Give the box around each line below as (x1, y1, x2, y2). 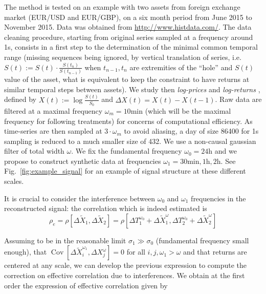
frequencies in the (191, 193, 246, 203)
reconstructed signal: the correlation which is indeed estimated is (4, 203, 207, 214)
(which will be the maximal (145, 105, 231, 116)
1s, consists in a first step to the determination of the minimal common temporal (4, 41, 258, 52)
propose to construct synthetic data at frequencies (4, 155, 161, 166)
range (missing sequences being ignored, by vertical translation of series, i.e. (4, 51, 241, 62)
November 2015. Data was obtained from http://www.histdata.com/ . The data (4, 22, 252, 32)
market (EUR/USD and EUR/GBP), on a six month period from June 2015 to (4, 11, 252, 22)
